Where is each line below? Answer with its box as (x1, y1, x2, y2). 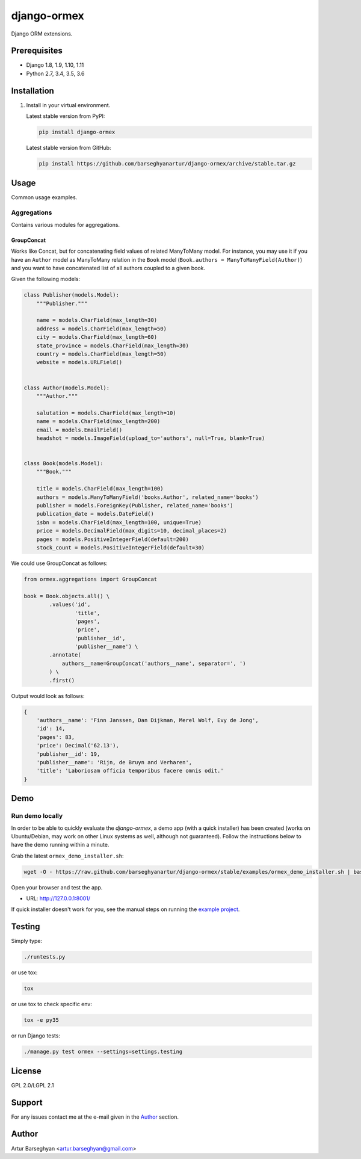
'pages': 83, (36, 734, 75, 740)
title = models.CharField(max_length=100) (36, 485, 164, 492)
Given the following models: (11, 276, 81, 283)
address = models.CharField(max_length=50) (36, 325, 167, 332)
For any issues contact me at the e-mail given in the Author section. (11, 1113, 179, 1120)
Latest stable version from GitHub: (26, 144, 111, 152)
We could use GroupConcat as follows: (11, 560, 108, 567)
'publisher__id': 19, (36, 750, 100, 758)
